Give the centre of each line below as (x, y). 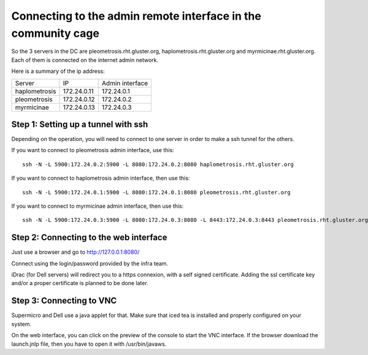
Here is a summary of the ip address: (58, 71)
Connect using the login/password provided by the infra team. (90, 263)
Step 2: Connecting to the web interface (89, 238)
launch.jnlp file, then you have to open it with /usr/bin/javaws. (89, 344)
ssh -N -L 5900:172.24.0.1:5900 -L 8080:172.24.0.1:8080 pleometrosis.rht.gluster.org (156, 192)
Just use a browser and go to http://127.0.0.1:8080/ (75, 252)
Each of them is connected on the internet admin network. (85, 60)
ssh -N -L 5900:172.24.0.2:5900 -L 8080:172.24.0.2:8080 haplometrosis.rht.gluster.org (158, 164)
